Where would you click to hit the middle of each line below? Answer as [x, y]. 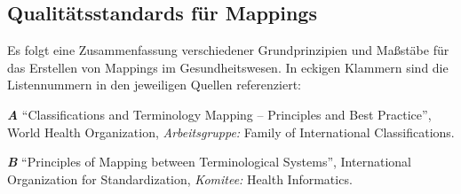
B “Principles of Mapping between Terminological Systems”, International [209, 162]
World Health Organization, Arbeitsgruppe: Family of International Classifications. [231, 132]
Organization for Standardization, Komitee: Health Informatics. [180, 178]
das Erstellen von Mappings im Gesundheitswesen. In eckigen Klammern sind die [228, 67]
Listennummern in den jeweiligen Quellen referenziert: [154, 85]
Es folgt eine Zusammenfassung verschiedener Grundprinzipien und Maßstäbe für [228, 50]
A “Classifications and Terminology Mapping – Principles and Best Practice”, [219, 114]
